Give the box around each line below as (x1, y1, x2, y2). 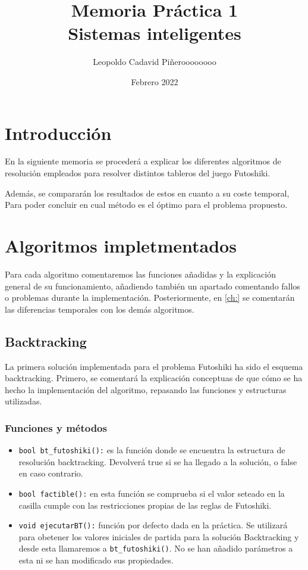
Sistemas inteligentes (68, 21, 241, 45)
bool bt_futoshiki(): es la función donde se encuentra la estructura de (18, 444, 285, 456)
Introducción (5, 120, 112, 145)
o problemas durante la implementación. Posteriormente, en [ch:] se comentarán (5, 291, 295, 304)
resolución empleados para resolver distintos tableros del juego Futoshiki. (5, 167, 271, 179)
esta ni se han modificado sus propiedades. (18, 554, 174, 566)
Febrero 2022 (131, 75, 178, 88)
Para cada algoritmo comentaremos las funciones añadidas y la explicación (5, 267, 276, 280)
